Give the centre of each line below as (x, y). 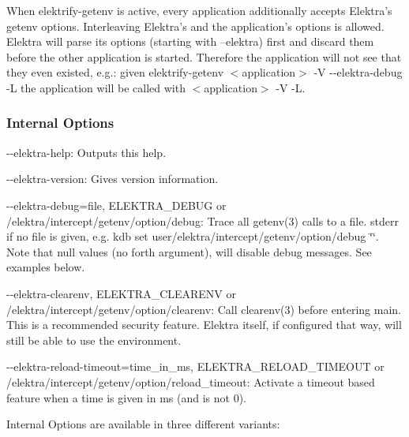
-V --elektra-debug (358, 72)
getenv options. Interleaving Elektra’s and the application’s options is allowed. (195, 26)
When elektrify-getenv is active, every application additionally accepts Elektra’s (199, 10)
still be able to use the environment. (94, 340)
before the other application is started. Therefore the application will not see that (204, 56)
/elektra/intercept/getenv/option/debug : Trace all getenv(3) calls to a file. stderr (203, 220)
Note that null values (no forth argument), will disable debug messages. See (189, 251)
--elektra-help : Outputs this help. (86, 152)
